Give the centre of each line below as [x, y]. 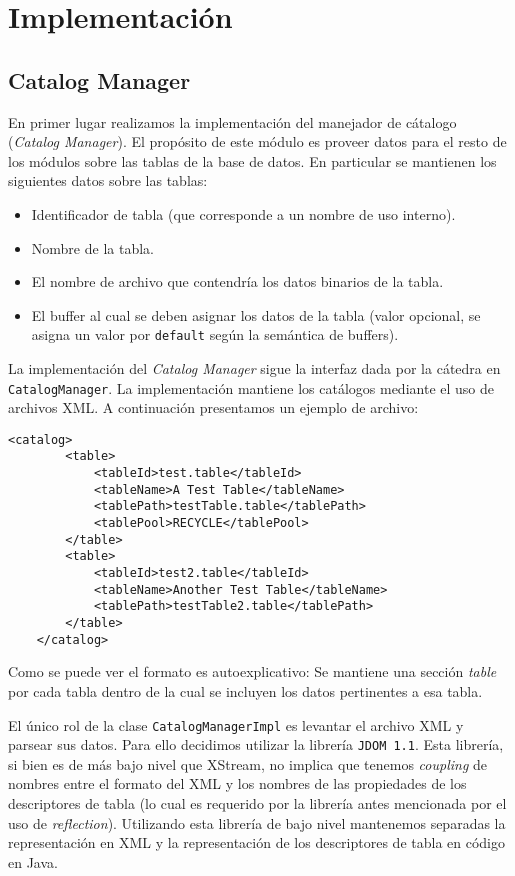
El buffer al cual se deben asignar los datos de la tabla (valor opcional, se [256, 314]
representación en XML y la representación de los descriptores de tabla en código [256, 842]
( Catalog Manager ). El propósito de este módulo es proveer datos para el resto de [257, 141]
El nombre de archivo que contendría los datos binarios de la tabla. [237, 281]
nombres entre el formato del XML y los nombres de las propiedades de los [237, 783]
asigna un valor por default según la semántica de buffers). [215, 334]
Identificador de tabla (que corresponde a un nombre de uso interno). [243, 213]
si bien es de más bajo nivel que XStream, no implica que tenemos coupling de [247, 763]
